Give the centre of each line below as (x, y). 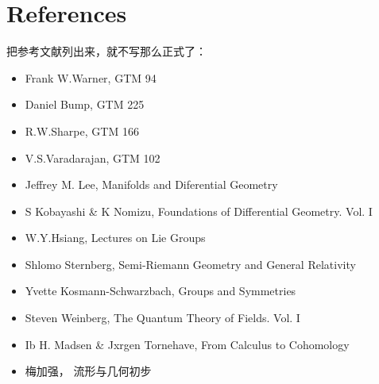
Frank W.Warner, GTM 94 (91, 77)
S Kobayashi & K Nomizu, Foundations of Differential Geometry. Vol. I (199, 211)
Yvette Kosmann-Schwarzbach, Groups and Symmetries (160, 291)
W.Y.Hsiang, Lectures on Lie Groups (115, 238)
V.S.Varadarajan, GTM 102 (93, 157)
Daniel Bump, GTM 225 (85, 104)
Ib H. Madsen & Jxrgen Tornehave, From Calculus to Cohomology (187, 344)
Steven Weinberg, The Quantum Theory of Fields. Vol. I (162, 318)
